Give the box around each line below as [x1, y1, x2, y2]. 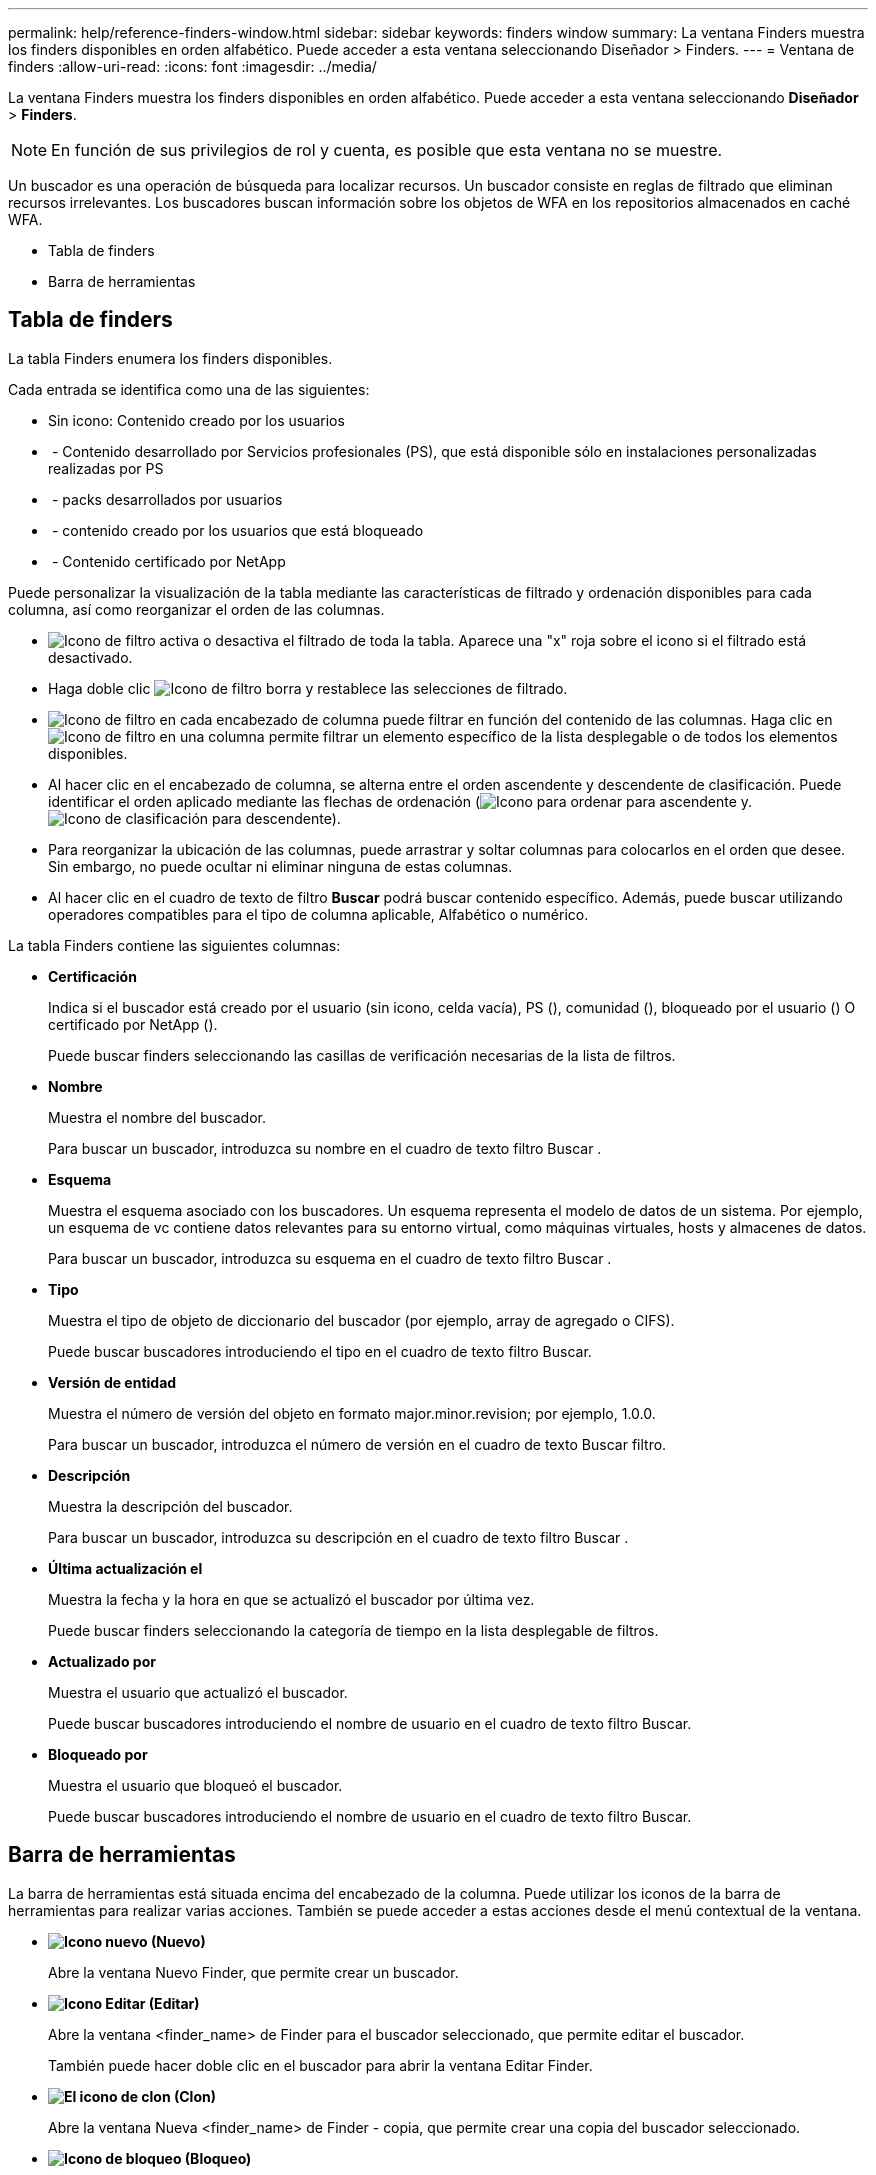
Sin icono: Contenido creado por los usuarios [48, 411, 345, 429]
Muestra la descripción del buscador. [48, 1497, 293, 1515]
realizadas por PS [48, 459, 164, 477]
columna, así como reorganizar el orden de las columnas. [8, 600, 385, 618]
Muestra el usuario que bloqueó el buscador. [48, 1776, 343, 1794]
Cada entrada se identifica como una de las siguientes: [8, 380, 370, 398]
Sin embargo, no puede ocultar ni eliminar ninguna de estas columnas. [48, 857, 513, 875]
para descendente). [212, 809, 341, 827]
